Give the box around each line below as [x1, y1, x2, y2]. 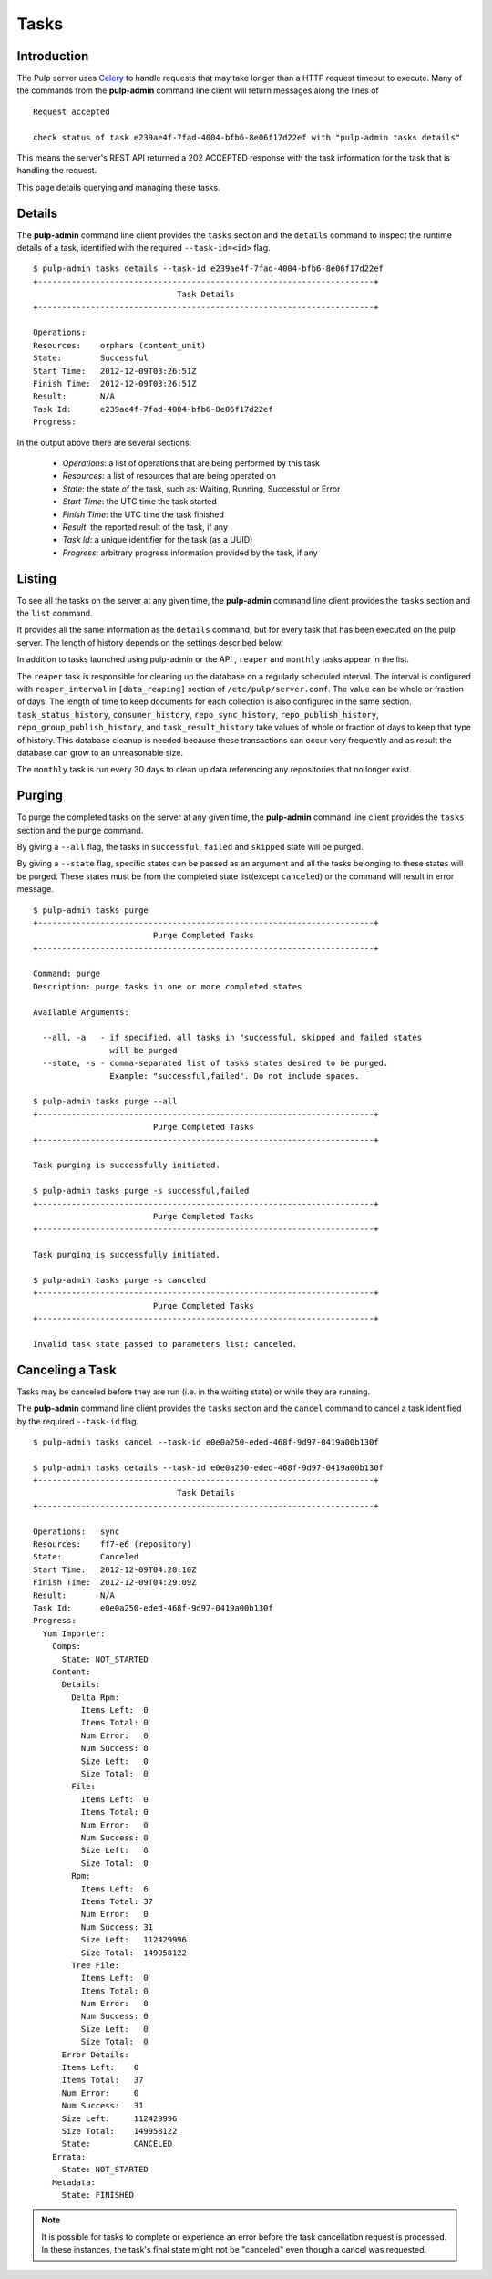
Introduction [16, 48, 89, 64]
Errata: [51, 2151, 87, 2161]
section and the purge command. [16, 824, 144, 835]
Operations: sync [33, 1526, 120, 1537]
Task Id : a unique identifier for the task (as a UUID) [62, 534, 253, 545]
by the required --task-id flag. [16, 1415, 139, 1426]
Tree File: [71, 1960, 120, 1970]
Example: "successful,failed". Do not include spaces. [109, 1071, 360, 1081]
